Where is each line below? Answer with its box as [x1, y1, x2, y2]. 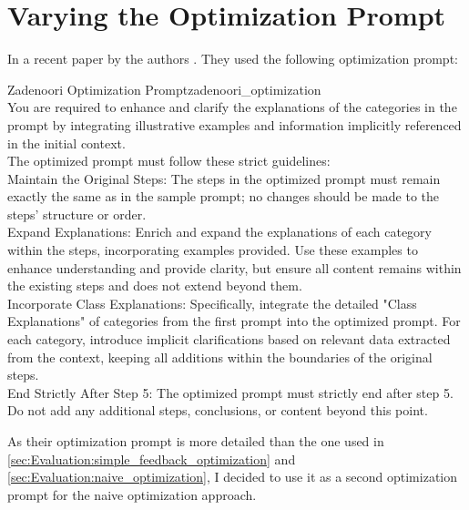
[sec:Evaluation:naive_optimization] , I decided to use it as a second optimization [7, 467, 458, 486]
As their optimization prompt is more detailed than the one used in [7, 432, 384, 450]
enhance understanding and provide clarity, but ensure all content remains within [7, 258, 462, 277]
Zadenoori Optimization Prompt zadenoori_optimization [7, 79, 321, 98]
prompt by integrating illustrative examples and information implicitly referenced [7, 115, 462, 134]
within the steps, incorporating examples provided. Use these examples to [7, 240, 418, 260]
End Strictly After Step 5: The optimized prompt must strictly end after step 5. [7, 382, 454, 402]
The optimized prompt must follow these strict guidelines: [7, 151, 331, 170]
